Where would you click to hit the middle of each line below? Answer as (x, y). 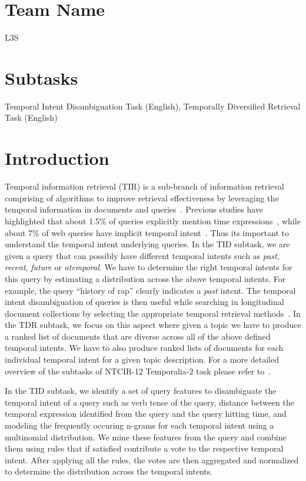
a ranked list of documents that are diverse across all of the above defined (138, 336)
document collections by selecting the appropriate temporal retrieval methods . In (153, 313)
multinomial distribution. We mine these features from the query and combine (146, 437)
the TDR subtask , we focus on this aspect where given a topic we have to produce (153, 325)
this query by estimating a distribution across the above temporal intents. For (145, 278)
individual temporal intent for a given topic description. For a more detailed (142, 359)
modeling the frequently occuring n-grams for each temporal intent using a (139, 425)
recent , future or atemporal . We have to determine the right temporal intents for (149, 267)
